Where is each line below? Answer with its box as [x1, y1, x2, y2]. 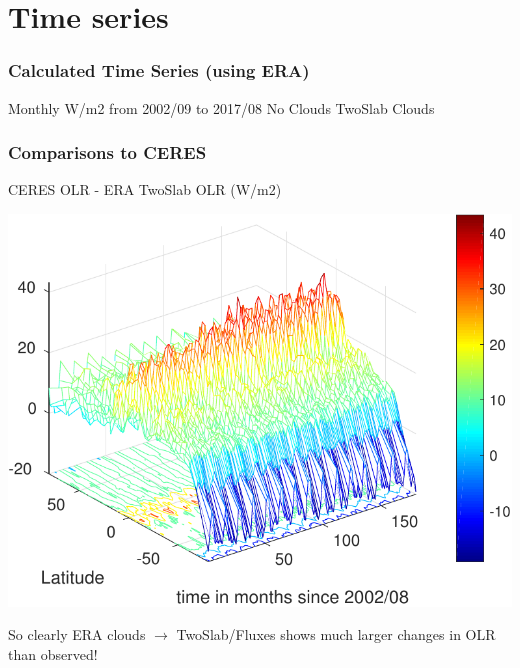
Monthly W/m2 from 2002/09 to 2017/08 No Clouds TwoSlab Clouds [8, 97, 435, 118]
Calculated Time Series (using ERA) [8, 58, 310, 83]
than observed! [8, 643, 98, 664]
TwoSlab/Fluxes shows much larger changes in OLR [176, 624, 496, 645]
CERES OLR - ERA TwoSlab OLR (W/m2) [8, 179, 282, 200]
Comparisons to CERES [8, 140, 207, 165]
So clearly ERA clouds [8, 624, 146, 645]
